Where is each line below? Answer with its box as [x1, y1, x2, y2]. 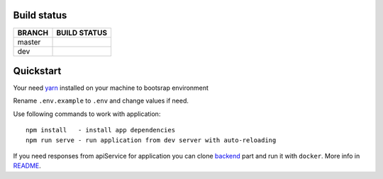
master [17, 37, 41, 47]
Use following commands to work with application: [13, 110, 161, 118]
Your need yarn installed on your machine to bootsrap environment [13, 83, 209, 92]
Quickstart [13, 64, 62, 77]
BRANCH [17, 28, 49, 37]
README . [13, 161, 42, 170]
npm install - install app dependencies [26, 126, 176, 134]
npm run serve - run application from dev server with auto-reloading [26, 136, 277, 144]
